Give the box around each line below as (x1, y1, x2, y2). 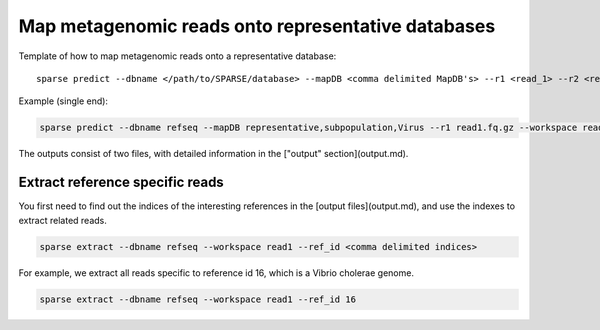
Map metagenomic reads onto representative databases (18, 15, 496, 37)
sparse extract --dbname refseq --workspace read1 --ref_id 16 (39, 293, 357, 305)
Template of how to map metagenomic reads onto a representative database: (18, 50, 337, 62)
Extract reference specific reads (18, 174, 224, 191)
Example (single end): (18, 95, 109, 107)
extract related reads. (18, 214, 107, 226)
